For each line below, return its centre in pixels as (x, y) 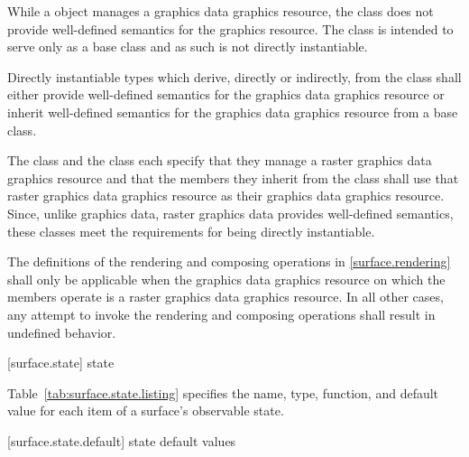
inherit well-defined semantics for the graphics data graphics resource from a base (233, 112)
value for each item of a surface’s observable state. (146, 410)
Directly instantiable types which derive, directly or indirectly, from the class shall (234, 76)
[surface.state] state (61, 363)
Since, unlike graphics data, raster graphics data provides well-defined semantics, (230, 213)
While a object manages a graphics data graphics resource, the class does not (221, 11)
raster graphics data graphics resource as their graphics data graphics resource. (226, 196)
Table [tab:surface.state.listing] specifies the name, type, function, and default (223, 392)
